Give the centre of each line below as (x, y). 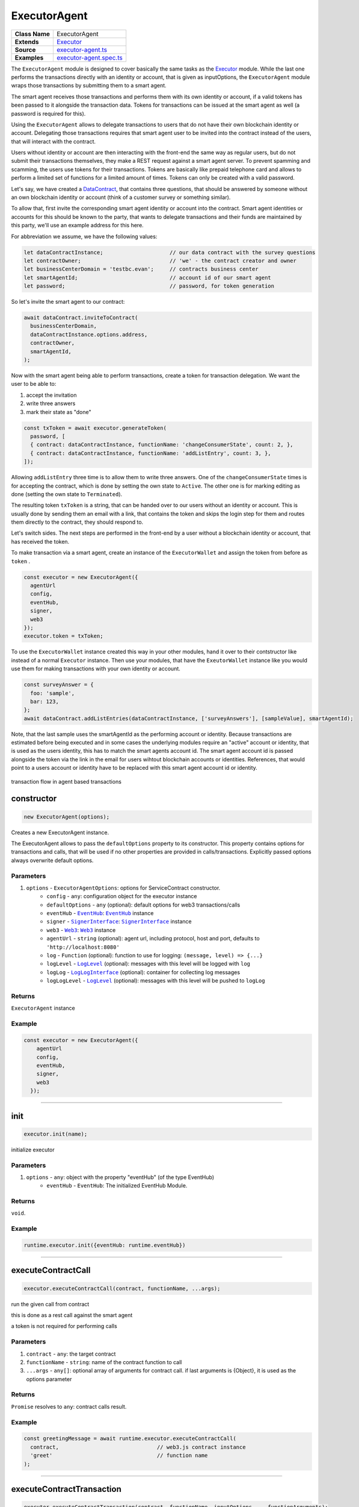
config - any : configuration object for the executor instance (122, 896)
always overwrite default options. (52, 860)
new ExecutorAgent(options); (67, 816)
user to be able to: (34, 384)
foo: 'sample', (53, 693)
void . (18, 1213)
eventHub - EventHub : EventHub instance (100, 913)
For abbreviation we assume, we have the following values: (84, 236)
